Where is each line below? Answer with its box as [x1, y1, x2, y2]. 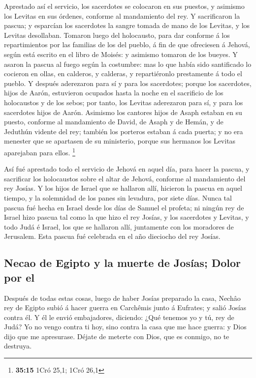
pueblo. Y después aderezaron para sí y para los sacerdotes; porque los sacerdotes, [4, 78, 252, 88]
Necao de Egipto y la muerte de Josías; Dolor [4, 255, 241, 270]
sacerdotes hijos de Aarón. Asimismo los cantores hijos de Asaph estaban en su [4, 107, 242, 117]
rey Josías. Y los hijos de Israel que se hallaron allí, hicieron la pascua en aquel [4, 183, 242, 193]
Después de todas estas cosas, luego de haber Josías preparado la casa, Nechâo [4, 292, 241, 303]
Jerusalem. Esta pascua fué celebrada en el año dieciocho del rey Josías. [4, 231, 221, 241]
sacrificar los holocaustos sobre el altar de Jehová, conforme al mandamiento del [4, 173, 246, 183]
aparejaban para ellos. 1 [4, 145, 75, 157]
